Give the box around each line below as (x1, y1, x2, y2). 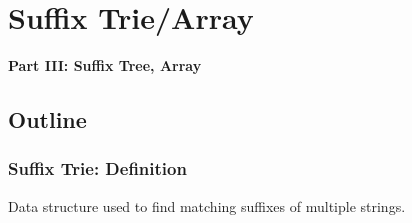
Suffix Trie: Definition (8, 156, 187, 181)
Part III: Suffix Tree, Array (8, 55, 202, 76)
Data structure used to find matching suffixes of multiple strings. (8, 195, 406, 216)
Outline (8, 104, 87, 135)
